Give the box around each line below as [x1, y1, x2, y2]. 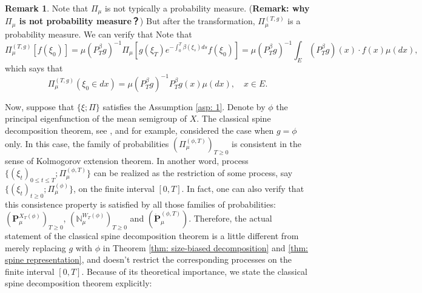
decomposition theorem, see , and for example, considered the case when [5, 124, 274, 137]
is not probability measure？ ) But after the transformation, [19, 15, 255, 27]
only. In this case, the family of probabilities [5, 137, 169, 150]
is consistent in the [232, 137, 302, 150]
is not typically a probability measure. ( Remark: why [104, 2, 310, 14]
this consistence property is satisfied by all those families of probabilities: [5, 197, 276, 210]
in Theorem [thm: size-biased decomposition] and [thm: [102, 241, 308, 254]
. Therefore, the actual [189, 212, 272, 225]
